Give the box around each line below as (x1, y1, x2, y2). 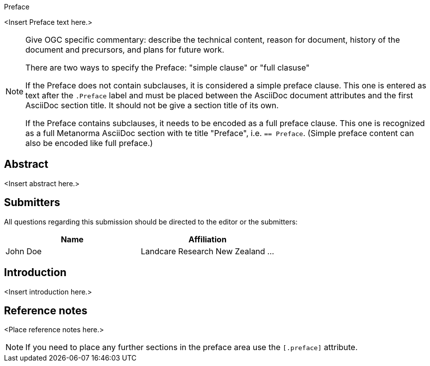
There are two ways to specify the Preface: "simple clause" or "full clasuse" (25, 63, 310, 73)
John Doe (5, 246, 42, 256)
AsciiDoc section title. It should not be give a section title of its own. (25, 100, 279, 110)
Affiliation (188, 234, 227, 244)
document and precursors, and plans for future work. (25, 45, 224, 55)
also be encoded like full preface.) (25, 138, 153, 148)
